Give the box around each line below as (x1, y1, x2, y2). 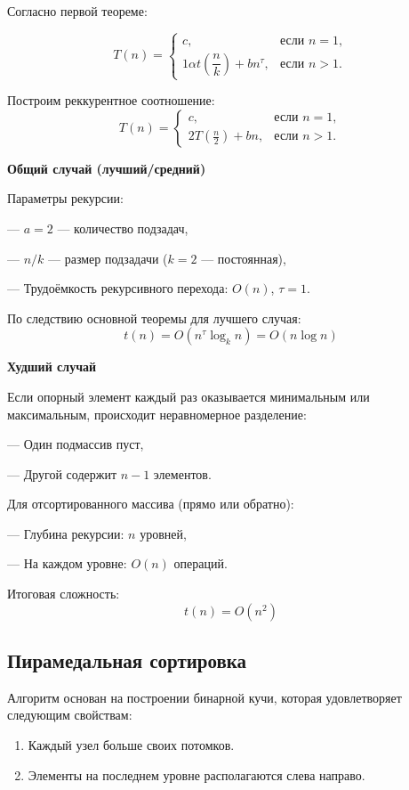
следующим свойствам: (7, 705, 132, 724)
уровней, (140, 524, 187, 542)
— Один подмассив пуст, (7, 435, 144, 453)
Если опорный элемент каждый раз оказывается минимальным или (7, 387, 370, 405)
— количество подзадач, (57, 218, 188, 237)
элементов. (153, 464, 212, 483)
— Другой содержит (7, 464, 117, 483)
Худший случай (7, 357, 97, 376)
